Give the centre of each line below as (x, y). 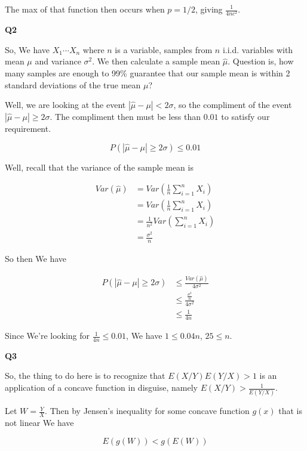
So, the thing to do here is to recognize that (85, 376)
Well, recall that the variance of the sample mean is (99, 167)
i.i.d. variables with (258, 49)
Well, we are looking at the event (65, 105)
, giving (209, 9)
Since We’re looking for (47, 336)
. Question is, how (261, 61)
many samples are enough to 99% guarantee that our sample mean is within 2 (148, 72)
